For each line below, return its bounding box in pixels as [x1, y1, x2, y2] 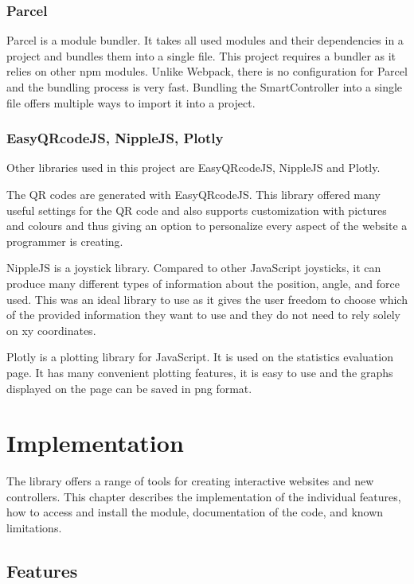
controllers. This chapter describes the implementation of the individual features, [6, 488, 401, 504]
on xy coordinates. [6, 321, 96, 338]
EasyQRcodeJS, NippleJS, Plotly [6, 128, 224, 148]
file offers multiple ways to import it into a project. [6, 94, 256, 111]
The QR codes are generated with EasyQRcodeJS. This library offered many [6, 186, 381, 202]
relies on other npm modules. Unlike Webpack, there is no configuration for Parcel [6, 63, 408, 80]
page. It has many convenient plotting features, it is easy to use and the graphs [6, 364, 393, 380]
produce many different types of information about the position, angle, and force [6, 274, 400, 291]
